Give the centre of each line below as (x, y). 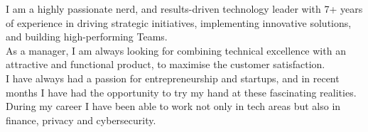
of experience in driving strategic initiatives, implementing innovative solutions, (179, 22)
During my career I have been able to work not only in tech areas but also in (173, 106)
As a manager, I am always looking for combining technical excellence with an (176, 50)
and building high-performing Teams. (87, 37)
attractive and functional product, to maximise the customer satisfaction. (166, 64)
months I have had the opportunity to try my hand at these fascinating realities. (181, 92)
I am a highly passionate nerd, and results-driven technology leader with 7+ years (184, 9)
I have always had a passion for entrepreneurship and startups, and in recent (173, 78)
